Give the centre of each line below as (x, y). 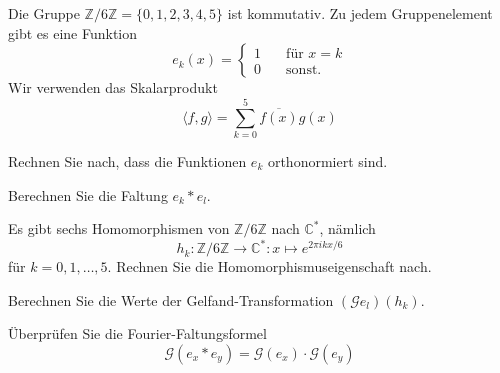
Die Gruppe (44, 13)
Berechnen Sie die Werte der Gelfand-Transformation (171, 299)
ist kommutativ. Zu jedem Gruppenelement (360, 13)
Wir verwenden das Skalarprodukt (113, 87)
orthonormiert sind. (327, 160)
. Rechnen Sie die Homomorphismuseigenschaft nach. (269, 266)
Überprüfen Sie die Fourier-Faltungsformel (137, 333)
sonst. (304, 69)
